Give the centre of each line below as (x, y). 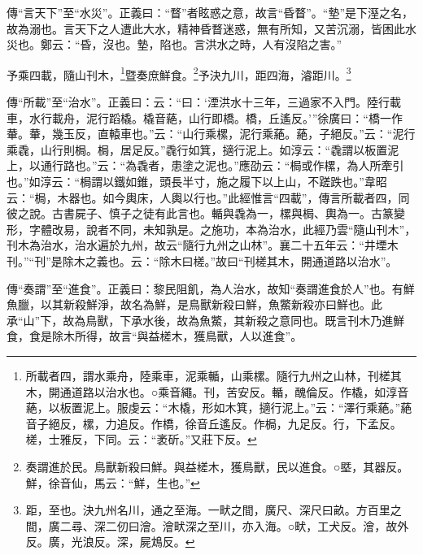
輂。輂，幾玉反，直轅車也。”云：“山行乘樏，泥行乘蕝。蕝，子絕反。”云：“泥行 (211, 134)
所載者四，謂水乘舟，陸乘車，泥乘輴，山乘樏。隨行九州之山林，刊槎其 (214, 375)
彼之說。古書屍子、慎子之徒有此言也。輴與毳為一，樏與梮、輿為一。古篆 (200, 213)
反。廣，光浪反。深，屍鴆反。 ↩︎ (110, 542)
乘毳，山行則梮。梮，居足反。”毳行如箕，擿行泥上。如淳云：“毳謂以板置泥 (203, 149)
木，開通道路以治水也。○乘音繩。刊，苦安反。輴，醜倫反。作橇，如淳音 (217, 391)
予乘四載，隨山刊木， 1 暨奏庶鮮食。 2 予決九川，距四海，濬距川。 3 (179, 73)
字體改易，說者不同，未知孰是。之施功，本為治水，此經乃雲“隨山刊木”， (222, 229)
